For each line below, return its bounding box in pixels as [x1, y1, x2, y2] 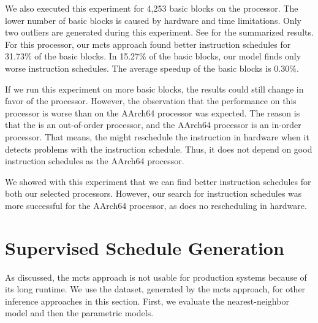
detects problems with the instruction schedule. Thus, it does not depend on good [5, 142, 312, 155]
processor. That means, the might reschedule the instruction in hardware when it [5, 130, 309, 143]
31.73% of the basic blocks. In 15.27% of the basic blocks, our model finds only [5, 50, 301, 63]
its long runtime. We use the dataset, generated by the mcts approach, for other [5, 283, 306, 295]
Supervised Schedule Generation [5, 235, 284, 260]
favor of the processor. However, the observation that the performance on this [5, 94, 297, 107]
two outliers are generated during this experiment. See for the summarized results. [5, 26, 314, 39]
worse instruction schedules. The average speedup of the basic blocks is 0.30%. [5, 61, 299, 74]
